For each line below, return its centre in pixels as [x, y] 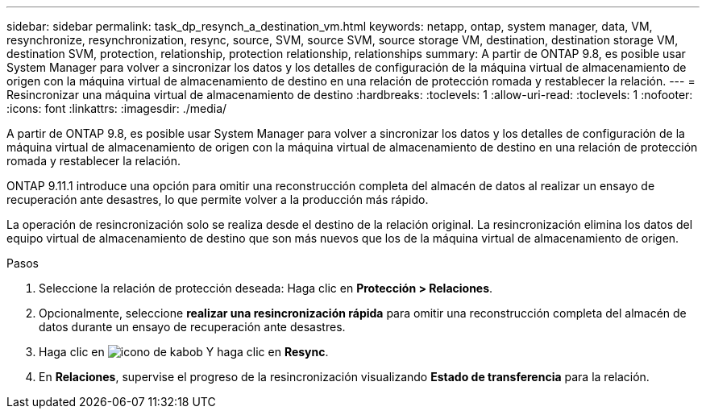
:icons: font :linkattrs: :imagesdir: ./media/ [117, 108]
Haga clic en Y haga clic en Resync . [184, 352]
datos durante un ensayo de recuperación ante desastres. [192, 327]
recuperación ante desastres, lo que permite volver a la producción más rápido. [218, 199]
